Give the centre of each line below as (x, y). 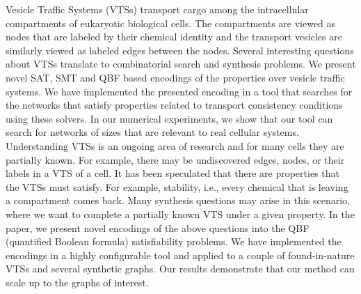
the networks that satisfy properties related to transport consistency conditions (174, 105)
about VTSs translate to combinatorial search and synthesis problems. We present (181, 64)
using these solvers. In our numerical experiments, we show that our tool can (169, 118)
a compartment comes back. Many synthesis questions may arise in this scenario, (178, 200)
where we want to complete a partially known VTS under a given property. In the (180, 214)
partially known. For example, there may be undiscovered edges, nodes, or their (175, 159)
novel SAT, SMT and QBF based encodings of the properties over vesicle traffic (175, 77)
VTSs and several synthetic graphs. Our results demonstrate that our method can (180, 269)
